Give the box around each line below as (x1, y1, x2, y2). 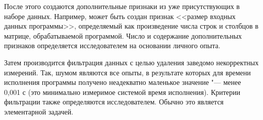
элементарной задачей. (4, 106, 73, 116)
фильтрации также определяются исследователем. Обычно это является (4, 96, 224, 107)
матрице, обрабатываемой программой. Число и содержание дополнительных (4, 30, 242, 41)
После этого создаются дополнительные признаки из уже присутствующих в (4, 1, 240, 11)
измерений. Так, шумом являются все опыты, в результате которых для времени (4, 67, 251, 77)
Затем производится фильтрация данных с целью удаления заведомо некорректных (4, 57, 259, 67)
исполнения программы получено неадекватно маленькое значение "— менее (4, 77, 241, 87)
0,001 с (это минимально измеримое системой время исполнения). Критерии (4, 86, 241, 97)
